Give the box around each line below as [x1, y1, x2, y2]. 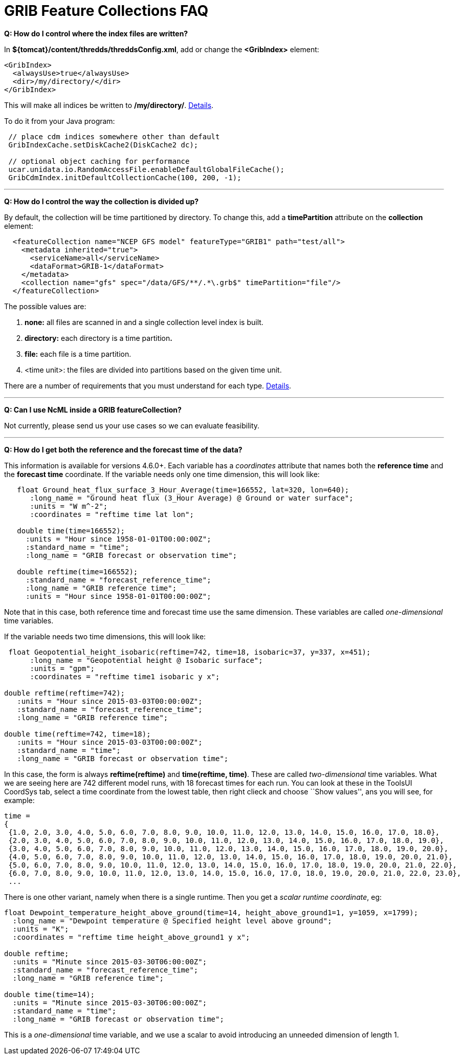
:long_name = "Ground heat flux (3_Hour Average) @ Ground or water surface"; [30, 493, 353, 502]
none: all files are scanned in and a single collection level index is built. [25, 317, 263, 327]
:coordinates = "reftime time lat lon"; [30, 510, 194, 518]
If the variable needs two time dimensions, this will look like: [4, 632, 206, 641]
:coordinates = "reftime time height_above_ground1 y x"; [12, 933, 250, 941]
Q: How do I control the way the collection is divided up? [4, 197, 199, 206]
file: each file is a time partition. [25, 349, 131, 358]
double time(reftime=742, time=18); [4, 729, 151, 738]
